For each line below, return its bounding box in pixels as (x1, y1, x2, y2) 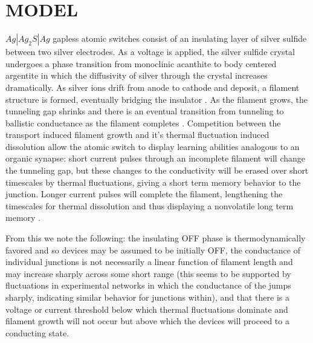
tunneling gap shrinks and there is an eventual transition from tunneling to (5, 105, 284, 117)
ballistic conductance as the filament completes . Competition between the (5, 116, 281, 129)
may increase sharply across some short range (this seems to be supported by (5, 267, 291, 279)
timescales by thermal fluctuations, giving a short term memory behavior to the (5, 175, 301, 188)
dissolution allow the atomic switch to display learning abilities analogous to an (5, 140, 300, 152)
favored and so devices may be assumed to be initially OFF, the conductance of (5, 243, 300, 256)
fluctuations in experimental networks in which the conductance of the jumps (5, 279, 291, 292)
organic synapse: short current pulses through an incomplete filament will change (5, 152, 306, 165)
